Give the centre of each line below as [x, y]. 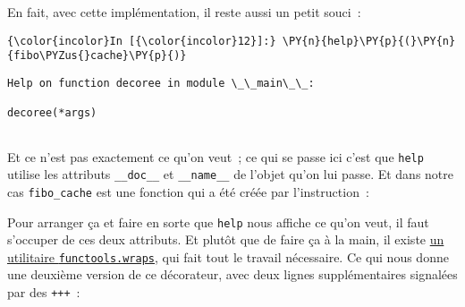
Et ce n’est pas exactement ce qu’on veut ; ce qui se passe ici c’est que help [216, 156]
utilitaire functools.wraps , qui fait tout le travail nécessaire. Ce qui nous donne [228, 256]
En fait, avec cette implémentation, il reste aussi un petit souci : [184, 12]
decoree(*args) [52, 113]
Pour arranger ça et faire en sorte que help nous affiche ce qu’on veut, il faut [218, 222]
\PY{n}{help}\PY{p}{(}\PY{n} [369, 41]
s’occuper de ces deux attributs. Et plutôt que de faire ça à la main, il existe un [226, 239]
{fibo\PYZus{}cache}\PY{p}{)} [97, 56]
